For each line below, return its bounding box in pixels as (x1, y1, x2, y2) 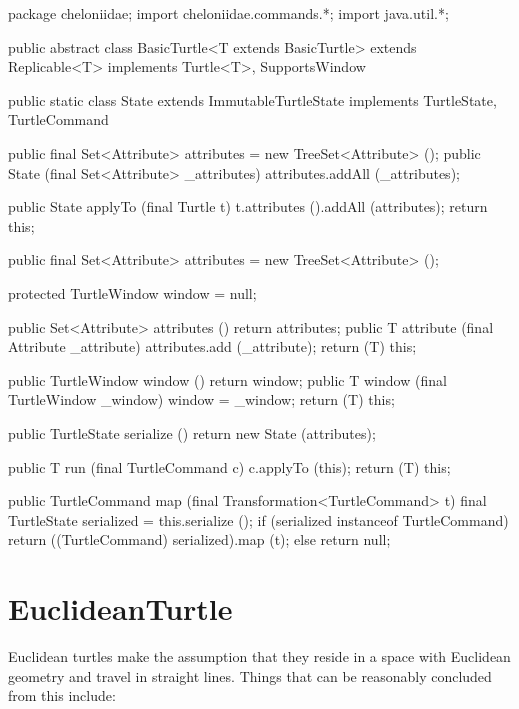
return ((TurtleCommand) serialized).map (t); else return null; (8, 529, 391, 550)
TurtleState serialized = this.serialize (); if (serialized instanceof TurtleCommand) (8, 509, 509, 530)
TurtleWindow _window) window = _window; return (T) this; (8, 389, 395, 410)
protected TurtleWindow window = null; (8, 282, 257, 303)
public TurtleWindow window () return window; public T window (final (8, 369, 447, 390)
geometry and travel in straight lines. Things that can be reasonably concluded (8, 665, 492, 686)
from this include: (8, 685, 116, 706)
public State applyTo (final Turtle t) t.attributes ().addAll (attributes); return (8, 196, 488, 217)
